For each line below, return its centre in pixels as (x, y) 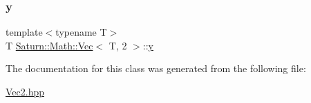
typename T (81, 32)
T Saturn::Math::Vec (49, 45)
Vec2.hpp (25, 91)
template (24, 32)
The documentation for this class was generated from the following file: (156, 68)
